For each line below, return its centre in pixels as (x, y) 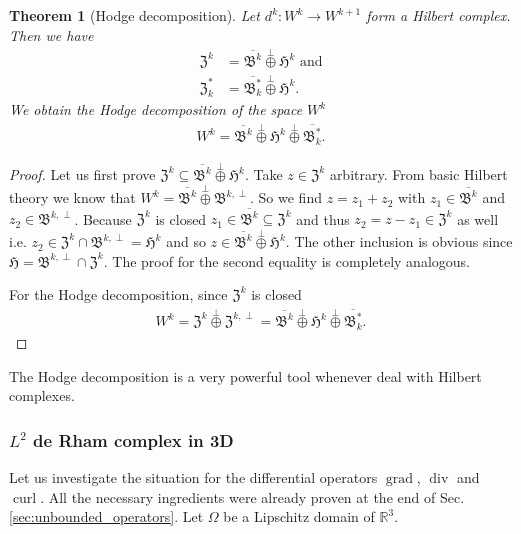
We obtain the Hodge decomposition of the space (156, 109)
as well (478, 218)
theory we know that (72, 197)
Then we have (51, 34)
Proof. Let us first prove (82, 174)
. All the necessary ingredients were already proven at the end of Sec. (252, 496)
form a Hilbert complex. (438, 15)
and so (186, 241)
